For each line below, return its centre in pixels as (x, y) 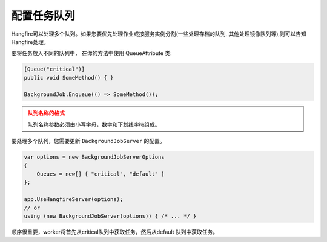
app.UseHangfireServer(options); (74, 199)
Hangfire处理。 (30, 42)
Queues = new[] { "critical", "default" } (101, 174)
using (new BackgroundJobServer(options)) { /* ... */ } (110, 216)
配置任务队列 (43, 16)
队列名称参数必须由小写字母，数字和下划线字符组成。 (94, 124)
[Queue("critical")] (54, 69)
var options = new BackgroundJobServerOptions (94, 157)
